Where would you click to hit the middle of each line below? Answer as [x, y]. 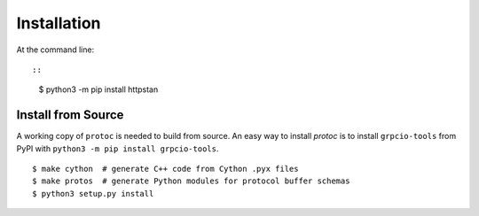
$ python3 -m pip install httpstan [98, 89]
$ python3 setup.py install [93, 193]
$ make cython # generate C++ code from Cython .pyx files [165, 169]
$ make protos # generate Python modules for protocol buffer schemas [191, 181]
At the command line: [55, 50]
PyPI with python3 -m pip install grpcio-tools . [118, 148]
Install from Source [70, 115]
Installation [59, 23]
